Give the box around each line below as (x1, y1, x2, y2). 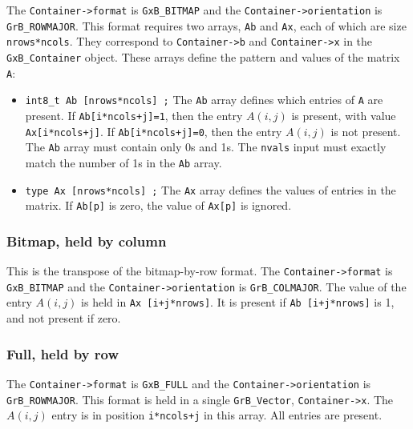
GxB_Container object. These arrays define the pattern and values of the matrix (6, 48, 400, 65)
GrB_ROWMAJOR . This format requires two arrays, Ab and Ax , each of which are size (6, 17, 407, 34)
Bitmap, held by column (6, 231, 167, 251)
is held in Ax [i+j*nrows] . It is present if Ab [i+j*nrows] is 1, (81, 294, 395, 311)
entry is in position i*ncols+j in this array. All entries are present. (51, 407, 383, 423)
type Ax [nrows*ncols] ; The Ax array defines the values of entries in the (25, 181, 396, 198)
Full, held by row (6, 343, 119, 363)
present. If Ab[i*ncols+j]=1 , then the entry (25, 106, 243, 123)
